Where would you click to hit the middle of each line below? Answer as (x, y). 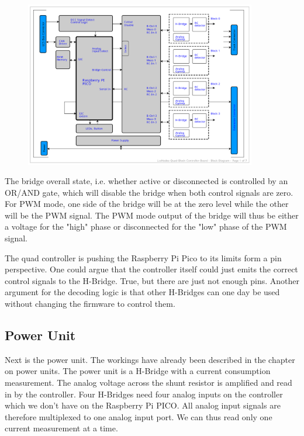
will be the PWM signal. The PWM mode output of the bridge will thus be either (152, 215)
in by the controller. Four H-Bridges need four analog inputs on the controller (144, 394)
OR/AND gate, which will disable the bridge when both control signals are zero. (149, 192)
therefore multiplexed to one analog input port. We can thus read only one (139, 416)
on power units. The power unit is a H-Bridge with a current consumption (138, 371)
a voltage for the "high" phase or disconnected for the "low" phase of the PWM (146, 226)
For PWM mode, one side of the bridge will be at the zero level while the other (147, 204)
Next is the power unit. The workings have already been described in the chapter (150, 359)
